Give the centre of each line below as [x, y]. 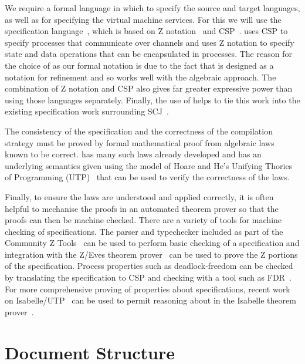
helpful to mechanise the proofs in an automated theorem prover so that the [142, 208]
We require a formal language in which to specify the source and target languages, [152, 8]
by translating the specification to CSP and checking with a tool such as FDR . [148, 277]
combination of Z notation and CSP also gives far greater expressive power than [149, 88]
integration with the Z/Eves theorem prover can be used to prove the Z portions [151, 254]
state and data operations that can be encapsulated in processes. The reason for [148, 54]
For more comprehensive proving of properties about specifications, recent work [148, 289]
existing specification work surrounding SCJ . [87, 111]
